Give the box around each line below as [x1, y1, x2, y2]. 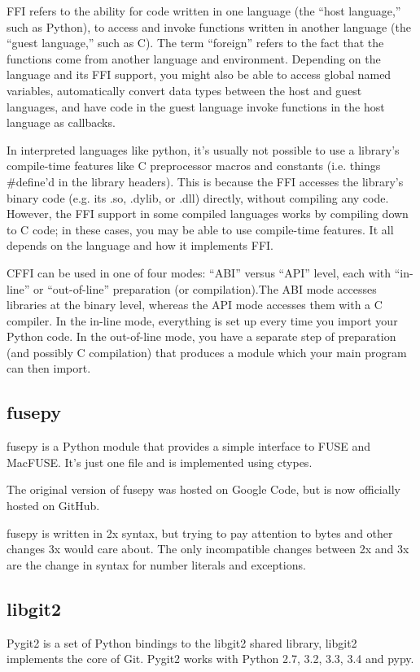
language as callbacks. [7, 114, 116, 131]
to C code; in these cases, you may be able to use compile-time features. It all [7, 220, 394, 238]
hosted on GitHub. [7, 497, 100, 514]
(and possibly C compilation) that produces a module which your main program [7, 343, 407, 360]
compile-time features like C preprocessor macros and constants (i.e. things [7, 157, 381, 174]
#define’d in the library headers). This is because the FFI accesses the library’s [7, 172, 404, 190]
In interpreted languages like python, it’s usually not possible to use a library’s [7, 141, 400, 158]
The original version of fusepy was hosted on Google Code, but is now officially [7, 481, 400, 498]
